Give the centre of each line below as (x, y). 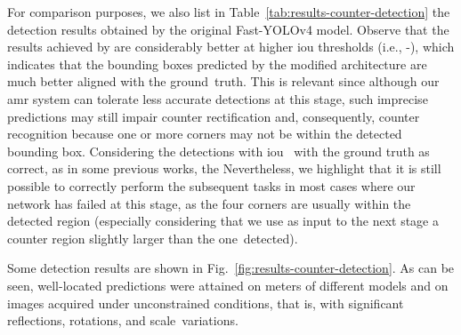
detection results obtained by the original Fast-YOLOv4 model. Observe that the (228, 29)
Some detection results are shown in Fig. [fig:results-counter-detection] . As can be (231, 268)
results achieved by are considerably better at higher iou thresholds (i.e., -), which (231, 47)
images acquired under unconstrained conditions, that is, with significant (206, 303)
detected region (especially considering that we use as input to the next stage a (223, 221)
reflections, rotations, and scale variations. (123, 320)
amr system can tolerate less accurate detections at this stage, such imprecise (218, 98)
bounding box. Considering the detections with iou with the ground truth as (218, 151)
